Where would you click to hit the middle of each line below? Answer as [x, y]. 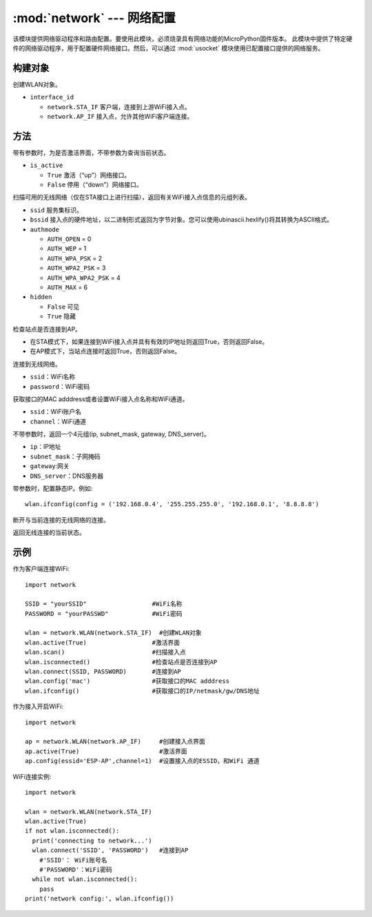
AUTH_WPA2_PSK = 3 [76, 268]
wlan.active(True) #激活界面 [103, 643]
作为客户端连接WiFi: [41, 569]
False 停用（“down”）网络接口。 [95, 185]
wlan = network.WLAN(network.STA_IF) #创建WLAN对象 [114, 633]
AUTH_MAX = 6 [68, 287]
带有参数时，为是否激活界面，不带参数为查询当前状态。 [91, 153]
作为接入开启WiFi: [38, 706]
